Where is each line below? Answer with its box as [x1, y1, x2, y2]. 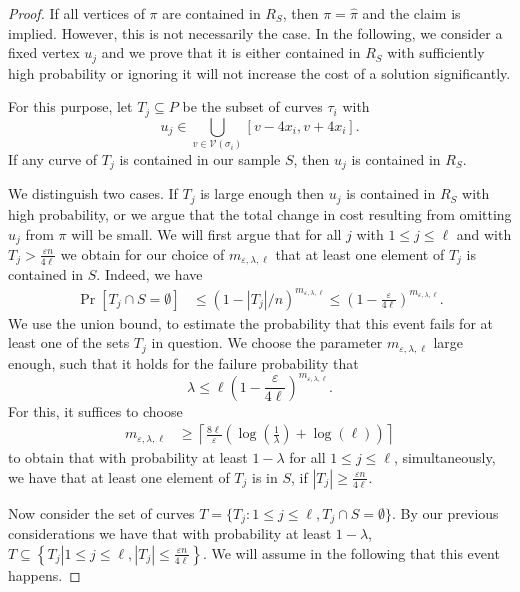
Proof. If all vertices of [8, 3, 145, 23]
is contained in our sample [119, 149, 281, 170]
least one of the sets [8, 332, 130, 353]
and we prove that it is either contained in [101, 42, 361, 63]
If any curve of [8, 149, 98, 170]
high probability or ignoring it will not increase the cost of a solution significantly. [8, 62, 511, 83]
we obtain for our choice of [60, 243, 225, 264]
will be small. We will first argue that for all [71, 223, 342, 244]
